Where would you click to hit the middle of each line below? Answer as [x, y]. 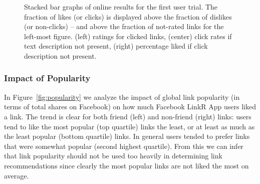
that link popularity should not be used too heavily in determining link [113, 156]
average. [17, 175]
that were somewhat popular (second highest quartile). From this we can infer [124, 146]
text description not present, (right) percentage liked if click [116, 46]
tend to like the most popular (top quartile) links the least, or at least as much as [129, 126]
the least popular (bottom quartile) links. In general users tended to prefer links [127, 136]
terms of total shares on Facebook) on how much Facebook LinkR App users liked [130, 107]
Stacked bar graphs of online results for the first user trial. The [121, 7]
